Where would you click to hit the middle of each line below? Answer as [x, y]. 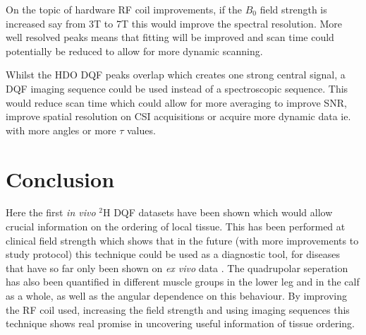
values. [141, 130]
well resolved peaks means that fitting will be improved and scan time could [170, 37]
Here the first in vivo [51, 212]
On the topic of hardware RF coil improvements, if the [124, 9]
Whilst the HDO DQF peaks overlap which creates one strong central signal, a [176, 75]
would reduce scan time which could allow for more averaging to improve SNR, [176, 102]
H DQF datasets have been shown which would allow [218, 212]
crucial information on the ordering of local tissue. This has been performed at [176, 227]
